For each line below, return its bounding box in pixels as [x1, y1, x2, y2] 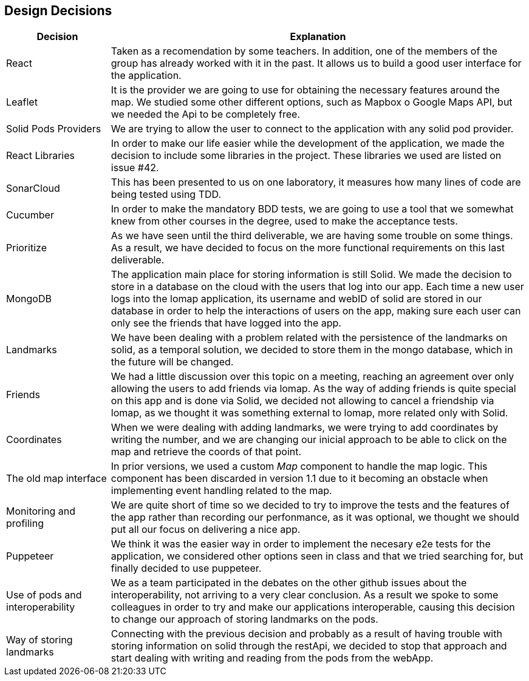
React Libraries [6, 149, 75, 162]
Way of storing [6, 634, 73, 646]
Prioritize [6, 242, 47, 254]
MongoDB [6, 293, 52, 305]
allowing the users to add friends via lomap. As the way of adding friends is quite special [111, 382, 516, 395]
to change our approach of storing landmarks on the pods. [111, 613, 378, 626]
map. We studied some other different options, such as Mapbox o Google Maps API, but [111, 96, 513, 109]
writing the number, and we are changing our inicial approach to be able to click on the [111, 433, 507, 446]
